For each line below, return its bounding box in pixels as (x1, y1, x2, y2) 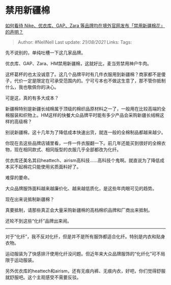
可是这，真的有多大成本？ (5, 95, 59, 101)
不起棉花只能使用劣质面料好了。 (14, 164, 81, 170)
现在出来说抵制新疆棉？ (5, 196, 54, 202)
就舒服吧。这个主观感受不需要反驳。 (5, 274, 81, 280)
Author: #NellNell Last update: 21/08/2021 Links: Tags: (17, 39, 132, 45)
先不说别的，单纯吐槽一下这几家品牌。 (5, 49, 85, 56)
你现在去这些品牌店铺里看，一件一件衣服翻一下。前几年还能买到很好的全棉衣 (5, 140, 166, 146)
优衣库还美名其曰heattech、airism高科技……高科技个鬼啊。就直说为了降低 (5, 157, 160, 163)
